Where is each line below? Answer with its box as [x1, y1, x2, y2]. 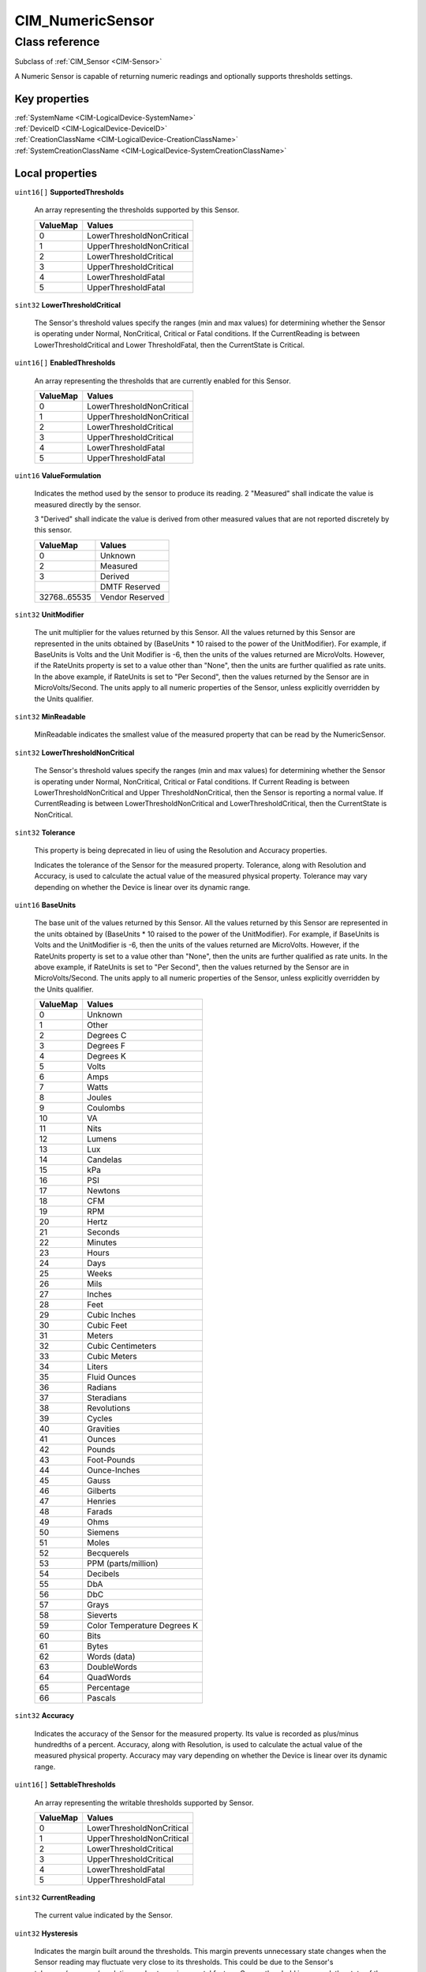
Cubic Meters [87, 1351, 137, 1362]
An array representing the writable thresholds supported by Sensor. [34, 1798, 254, 1807]
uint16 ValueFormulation [14, 470, 102, 480]
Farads [87, 1507, 113, 1518]
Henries [87, 1496, 117, 1507]
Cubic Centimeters [87, 1341, 157, 1352]
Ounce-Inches [87, 1465, 140, 1476]
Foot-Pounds [87, 1455, 136, 1466]
